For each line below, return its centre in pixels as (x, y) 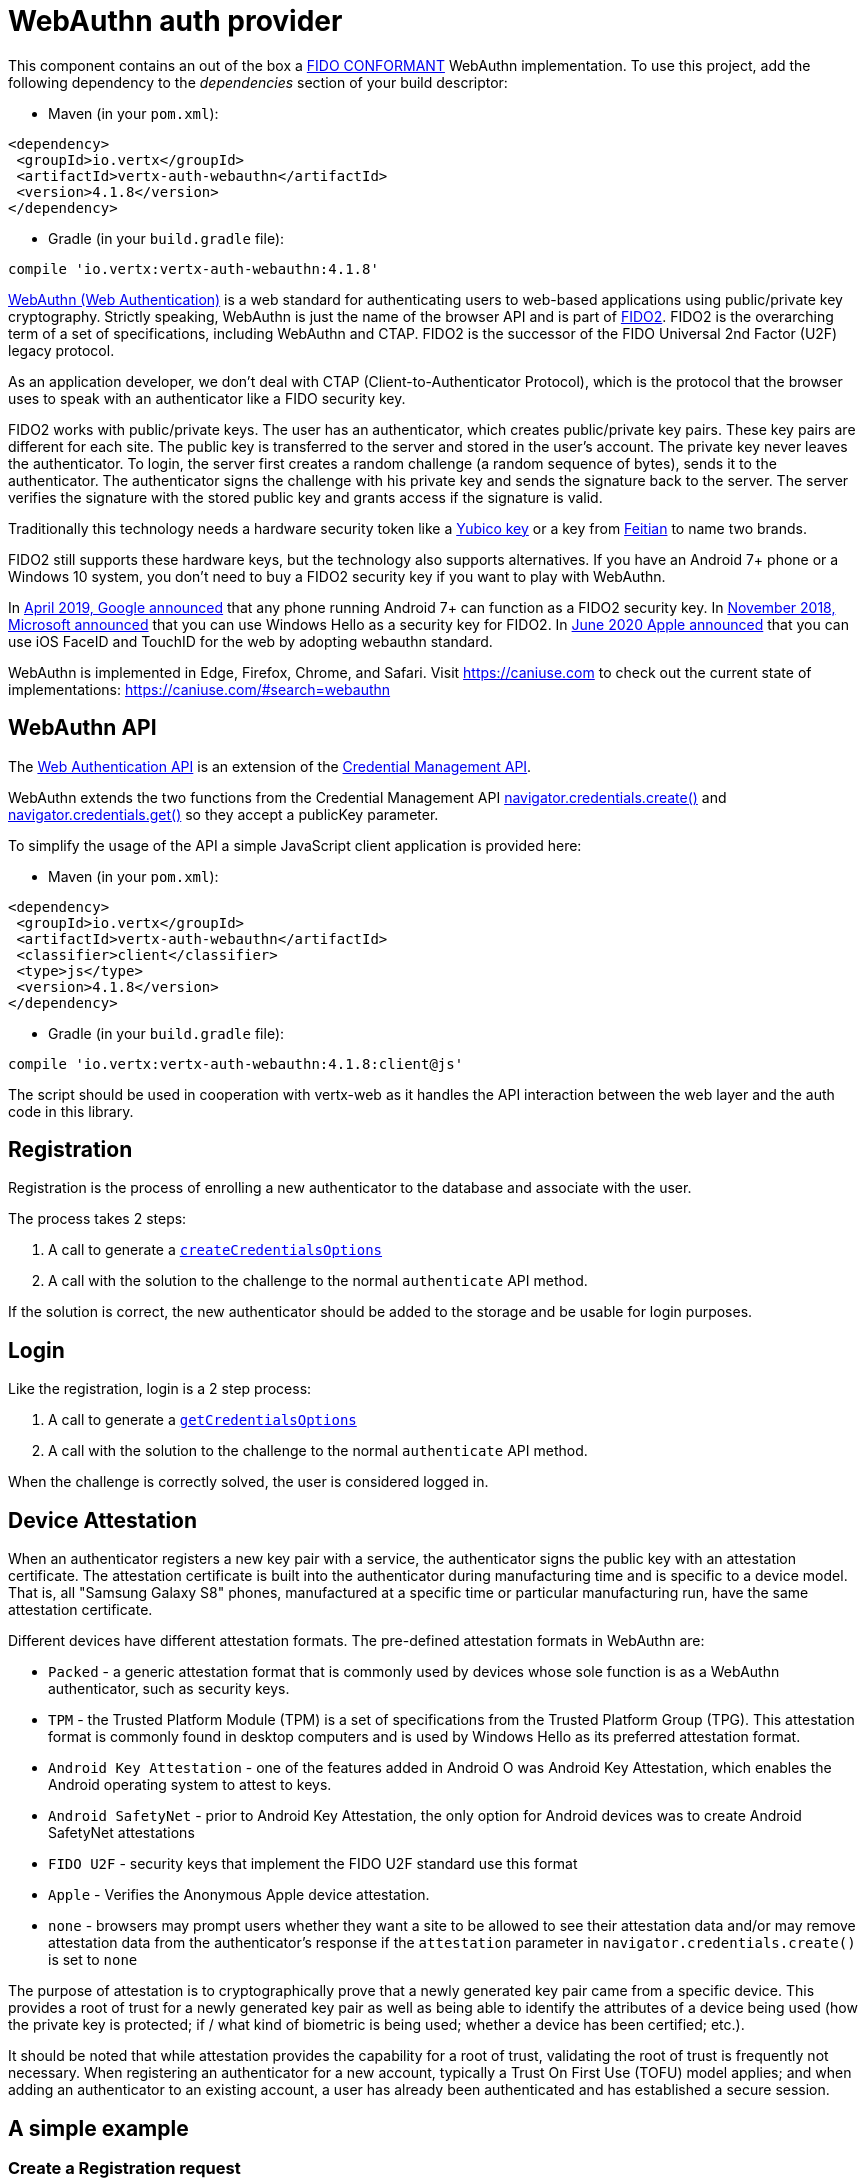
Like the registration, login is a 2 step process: (160, 1389)
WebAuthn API (82, 728)
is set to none (93, 1960)
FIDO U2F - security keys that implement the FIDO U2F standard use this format (313, 1864)
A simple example (98, 2128)
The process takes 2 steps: (97, 1219)
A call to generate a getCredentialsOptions (202, 1420)
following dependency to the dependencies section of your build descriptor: (258, 82)
